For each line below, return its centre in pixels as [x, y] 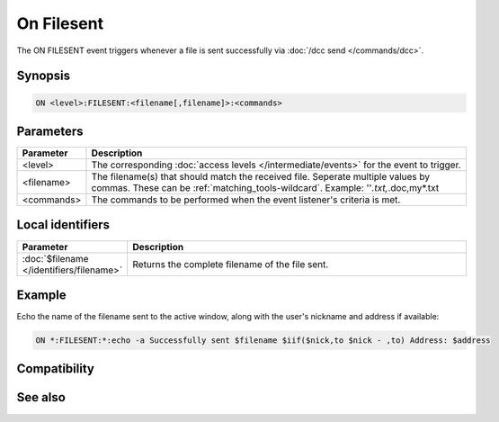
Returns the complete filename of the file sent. [231, 264]
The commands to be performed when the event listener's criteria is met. [246, 200]
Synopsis [44, 76]
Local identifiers [63, 225]
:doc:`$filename [55, 258]
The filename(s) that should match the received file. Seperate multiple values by [261, 177]
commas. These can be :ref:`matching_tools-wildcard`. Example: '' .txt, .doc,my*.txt [265, 188]
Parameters [50, 131]
